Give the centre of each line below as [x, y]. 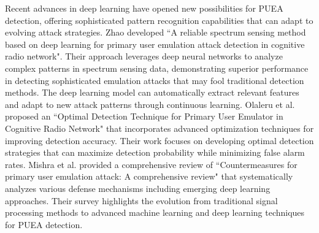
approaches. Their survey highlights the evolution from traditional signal [141, 200]
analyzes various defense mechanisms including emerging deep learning [138, 188]
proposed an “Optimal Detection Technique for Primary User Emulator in [144, 116]
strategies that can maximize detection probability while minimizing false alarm [155, 152]
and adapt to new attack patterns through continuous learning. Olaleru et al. [150, 104]
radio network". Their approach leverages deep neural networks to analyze [144, 56]
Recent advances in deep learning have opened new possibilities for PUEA [144, 8]
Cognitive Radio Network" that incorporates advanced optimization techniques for [159, 128]
